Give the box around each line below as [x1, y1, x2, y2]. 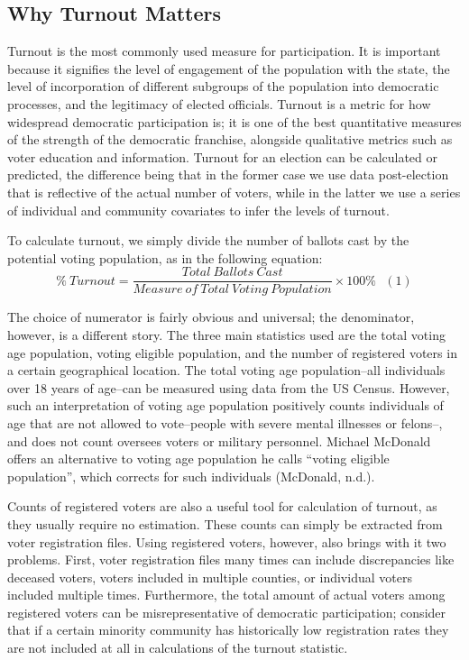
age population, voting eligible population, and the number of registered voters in [7, 343, 457, 362]
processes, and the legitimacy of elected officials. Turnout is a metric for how [7, 94, 431, 113]
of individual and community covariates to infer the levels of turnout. [7, 200, 390, 219]
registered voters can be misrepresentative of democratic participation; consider [7, 602, 446, 621]
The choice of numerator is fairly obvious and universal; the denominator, [7, 307, 415, 326]
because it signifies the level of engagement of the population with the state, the [7, 59, 450, 78]
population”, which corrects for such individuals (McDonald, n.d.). [7, 466, 375, 485]
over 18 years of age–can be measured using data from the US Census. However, [7, 378, 450, 397]
